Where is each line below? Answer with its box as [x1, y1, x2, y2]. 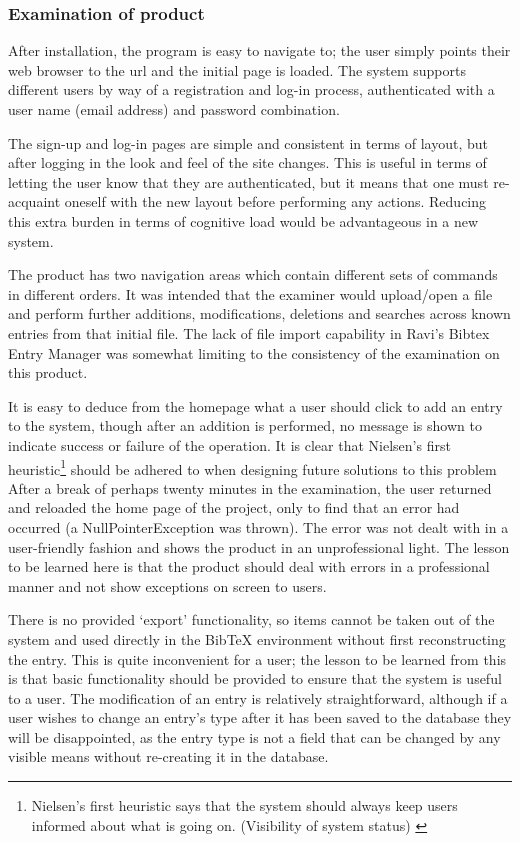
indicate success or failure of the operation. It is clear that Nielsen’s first [8, 434, 451, 455]
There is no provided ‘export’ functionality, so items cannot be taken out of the [8, 609, 495, 630]
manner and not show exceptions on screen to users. [8, 575, 327, 596]
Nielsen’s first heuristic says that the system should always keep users [31, 795, 458, 816]
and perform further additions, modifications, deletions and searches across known [8, 303, 511, 324]
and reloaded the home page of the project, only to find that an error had [8, 497, 460, 518]
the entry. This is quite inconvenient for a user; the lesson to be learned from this [8, 648, 507, 669]
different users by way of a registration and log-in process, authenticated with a [8, 79, 495, 100]
